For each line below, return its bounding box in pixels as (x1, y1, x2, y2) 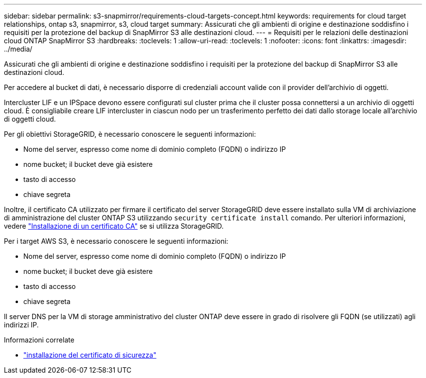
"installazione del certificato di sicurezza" (23, 351, 157, 359)
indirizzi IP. (4, 321, 39, 329)
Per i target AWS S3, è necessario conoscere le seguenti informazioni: (4, 237, 229, 245)
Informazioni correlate (4, 336, 74, 344)
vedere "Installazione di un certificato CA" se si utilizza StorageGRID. (4, 222, 224, 230)
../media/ (4, 45, 33, 53)
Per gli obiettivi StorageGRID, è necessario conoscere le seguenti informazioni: (4, 130, 256, 138)
